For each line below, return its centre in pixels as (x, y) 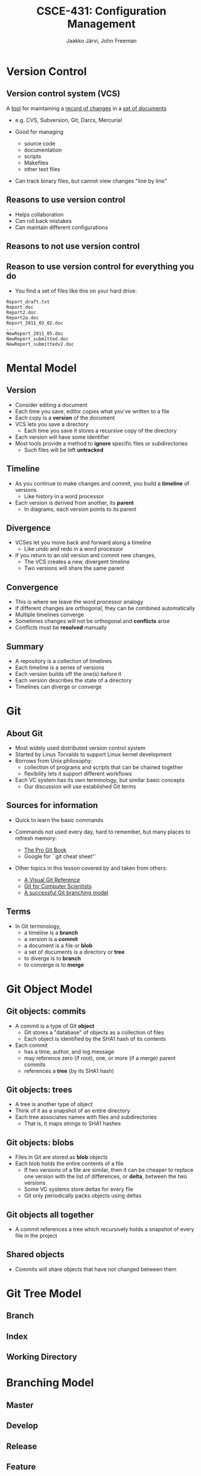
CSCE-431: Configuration (101, 11)
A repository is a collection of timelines (63, 661)
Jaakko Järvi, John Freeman (101, 40)
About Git (25, 733)
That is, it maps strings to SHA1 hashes (72, 1124)
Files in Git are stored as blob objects (61, 1157)
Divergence (29, 528)
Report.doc (20, 307)
